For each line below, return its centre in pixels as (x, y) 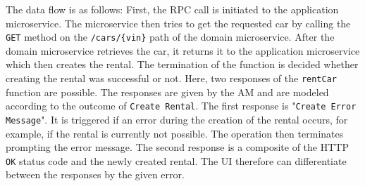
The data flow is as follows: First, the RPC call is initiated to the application (172, 9)
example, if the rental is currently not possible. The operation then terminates (175, 133)
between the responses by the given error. (95, 174)
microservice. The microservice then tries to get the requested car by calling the (178, 23)
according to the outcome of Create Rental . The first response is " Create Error (181, 106)
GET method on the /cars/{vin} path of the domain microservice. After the (170, 37)
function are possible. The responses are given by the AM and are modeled (167, 92)
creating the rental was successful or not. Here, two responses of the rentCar (172, 78)
